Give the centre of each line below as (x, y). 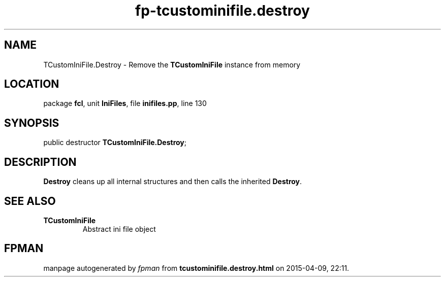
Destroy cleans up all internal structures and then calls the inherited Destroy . (173, 182)
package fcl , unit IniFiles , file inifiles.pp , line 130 (125, 103)
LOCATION (32, 84)
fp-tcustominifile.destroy (222, 11)
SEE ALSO (30, 201)
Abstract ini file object (119, 229)
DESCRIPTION (40, 162)
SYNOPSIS (32, 123)
